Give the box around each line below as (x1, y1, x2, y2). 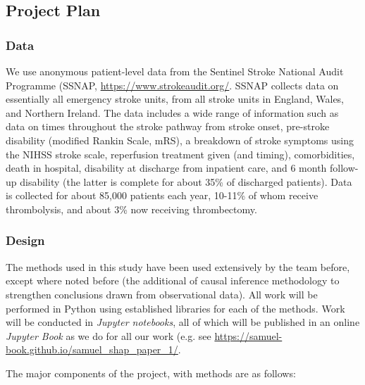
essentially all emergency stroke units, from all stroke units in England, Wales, (6, 91, 345, 106)
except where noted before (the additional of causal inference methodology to (6, 273, 340, 288)
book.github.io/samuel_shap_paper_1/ (6, 342, 178, 357)
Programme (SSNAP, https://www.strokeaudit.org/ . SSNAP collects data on (6, 77, 339, 92)
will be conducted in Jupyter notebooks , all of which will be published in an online (6, 315, 360, 329)
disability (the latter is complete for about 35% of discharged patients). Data (20, 174, 352, 189)
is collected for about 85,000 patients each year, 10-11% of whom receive (6, 188, 318, 203)
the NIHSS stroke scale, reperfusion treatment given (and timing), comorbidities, (6, 146, 355, 161)
